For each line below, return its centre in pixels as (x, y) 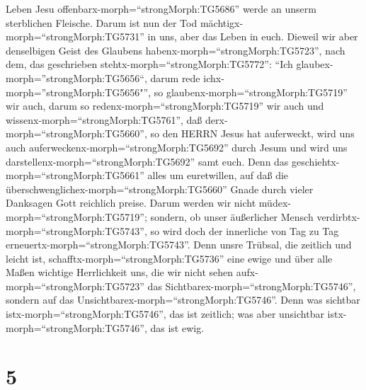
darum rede (175, 78)
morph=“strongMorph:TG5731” (75, 36)
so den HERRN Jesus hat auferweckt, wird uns (252, 133)
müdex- (275, 203)
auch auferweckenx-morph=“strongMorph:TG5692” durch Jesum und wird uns (177, 147)
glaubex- (315, 64)
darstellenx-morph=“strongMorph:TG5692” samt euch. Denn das (147, 161)
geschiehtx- (316, 161)
